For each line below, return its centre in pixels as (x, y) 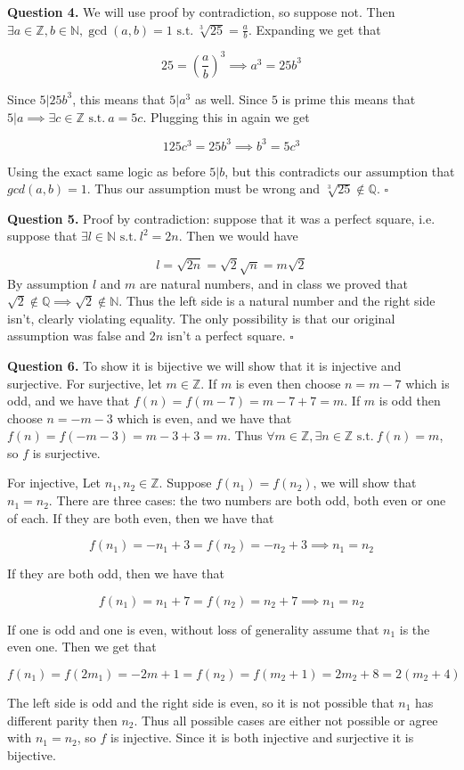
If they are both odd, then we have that (116, 573)
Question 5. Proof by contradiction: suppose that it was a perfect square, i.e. (221, 218)
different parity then (62, 720)
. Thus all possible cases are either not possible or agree (286, 720)
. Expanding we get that (314, 29)
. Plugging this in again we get (226, 116)
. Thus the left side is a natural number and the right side (277, 301)
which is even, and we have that (204, 418)
